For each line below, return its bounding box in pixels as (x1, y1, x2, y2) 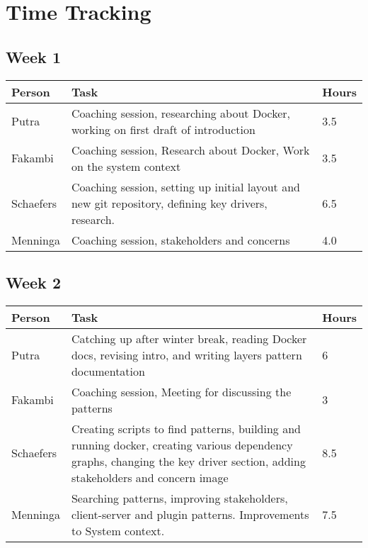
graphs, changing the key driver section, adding (71, 452, 306, 469)
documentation (71, 362, 145, 379)
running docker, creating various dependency (71, 436, 293, 453)
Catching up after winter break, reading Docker (71, 330, 307, 347)
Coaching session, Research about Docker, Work (71, 141, 310, 158)
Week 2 (6, 271, 61, 293)
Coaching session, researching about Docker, (71, 104, 291, 121)
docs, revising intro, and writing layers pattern (71, 346, 302, 363)
